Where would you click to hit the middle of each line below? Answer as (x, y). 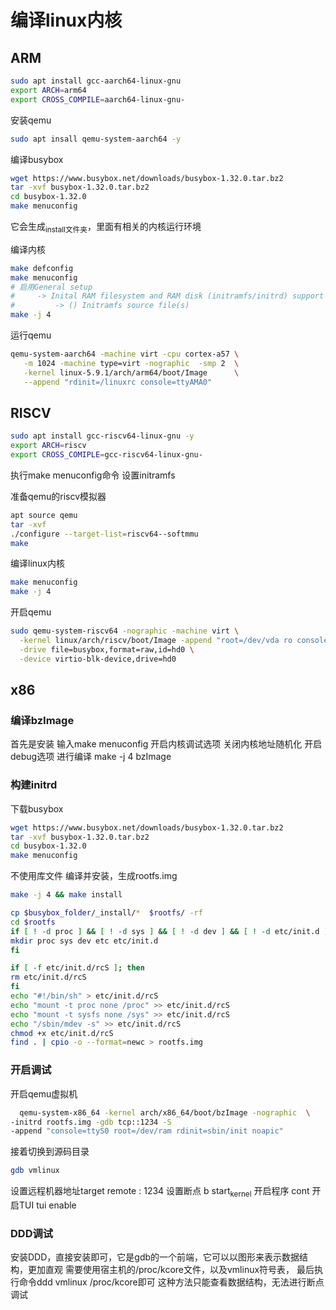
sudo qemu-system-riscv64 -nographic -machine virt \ (125, 631)
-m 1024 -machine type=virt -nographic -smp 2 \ (131, 363)
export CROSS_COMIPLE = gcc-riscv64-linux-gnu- (106, 455)
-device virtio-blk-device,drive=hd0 (98, 659)
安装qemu (31, 120)
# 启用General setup (51, 287)
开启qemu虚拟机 (44, 1093)
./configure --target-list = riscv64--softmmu (104, 534)
